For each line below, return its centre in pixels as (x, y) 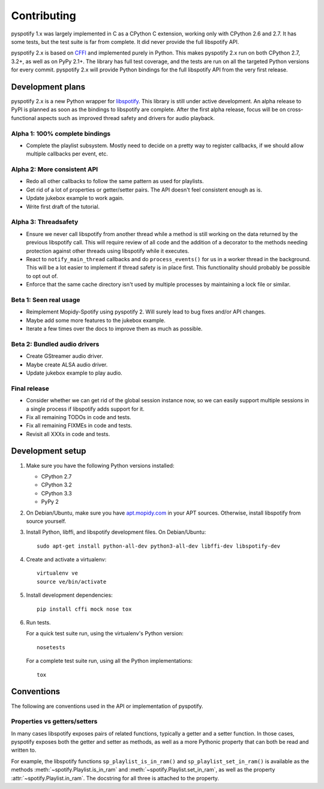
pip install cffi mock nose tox (84, 609)
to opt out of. (42, 276)
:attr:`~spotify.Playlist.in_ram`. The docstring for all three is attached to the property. (115, 778)
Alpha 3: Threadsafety (45, 222)
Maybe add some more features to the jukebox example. (96, 320)
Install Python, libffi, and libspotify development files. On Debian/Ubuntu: (116, 532)
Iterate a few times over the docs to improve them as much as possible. (114, 329)
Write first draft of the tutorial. (63, 207)
